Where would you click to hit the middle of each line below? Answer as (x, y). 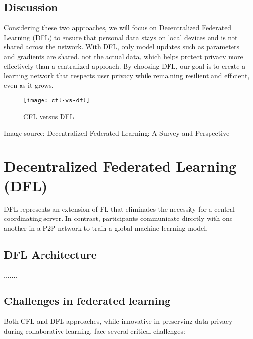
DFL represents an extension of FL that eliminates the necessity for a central (119, 209)
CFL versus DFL (49, 116)
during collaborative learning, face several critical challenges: (95, 330)
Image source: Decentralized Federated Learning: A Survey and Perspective (117, 132)
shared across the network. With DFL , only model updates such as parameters (122, 47)
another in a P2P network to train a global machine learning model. (106, 228)
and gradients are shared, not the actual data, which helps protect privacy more (124, 56)
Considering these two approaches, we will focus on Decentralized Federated (118, 28)
